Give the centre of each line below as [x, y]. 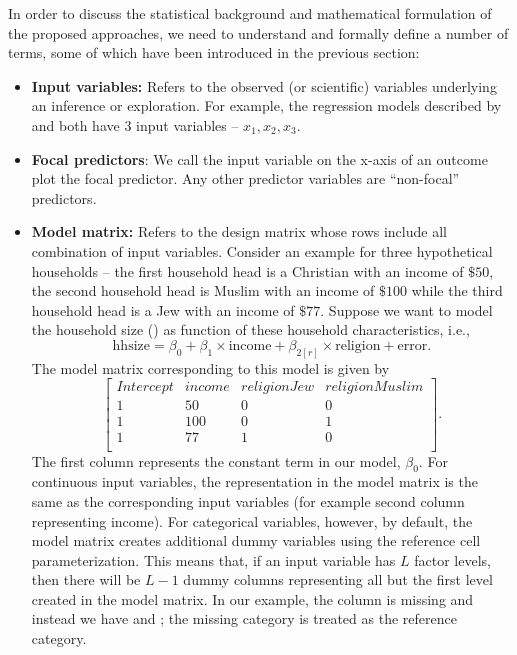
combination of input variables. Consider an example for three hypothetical [262, 250]
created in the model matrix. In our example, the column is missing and [252, 598]
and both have [75, 124]
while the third [457, 290]
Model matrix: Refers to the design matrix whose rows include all [239, 231]
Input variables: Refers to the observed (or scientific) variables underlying [264, 85]
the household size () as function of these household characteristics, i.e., [250, 329]
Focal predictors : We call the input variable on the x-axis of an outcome [259, 158]
